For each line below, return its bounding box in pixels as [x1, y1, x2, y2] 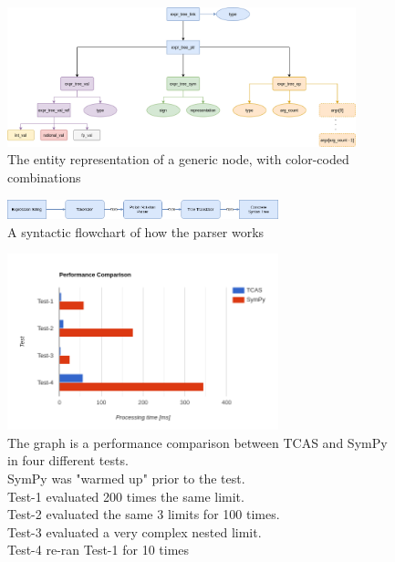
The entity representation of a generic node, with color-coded [7, 150, 349, 169]
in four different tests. [7, 451, 129, 470]
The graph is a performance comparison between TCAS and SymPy [7, 432, 388, 452]
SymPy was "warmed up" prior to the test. [7, 468, 245, 487]
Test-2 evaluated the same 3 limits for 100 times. [7, 505, 280, 524]
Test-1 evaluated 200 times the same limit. [7, 486, 244, 505]
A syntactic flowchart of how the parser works [7, 222, 265, 241]
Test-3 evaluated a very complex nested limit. [7, 522, 262, 541]
